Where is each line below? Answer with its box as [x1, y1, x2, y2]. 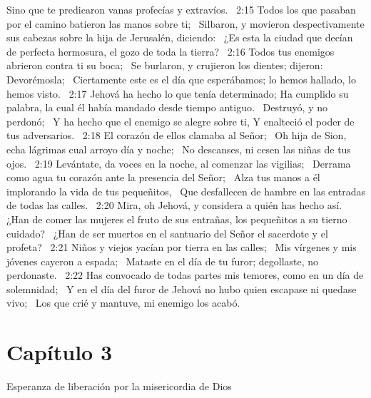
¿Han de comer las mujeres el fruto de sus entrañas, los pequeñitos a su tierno [6, 211, 347, 226]
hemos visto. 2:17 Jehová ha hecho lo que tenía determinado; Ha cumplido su [6, 86, 349, 101]
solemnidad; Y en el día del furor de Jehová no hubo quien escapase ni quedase [6, 281, 357, 296]
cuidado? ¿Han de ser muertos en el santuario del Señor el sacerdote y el [6, 225, 328, 240]
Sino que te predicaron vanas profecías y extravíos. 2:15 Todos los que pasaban [6, 2, 356, 16]
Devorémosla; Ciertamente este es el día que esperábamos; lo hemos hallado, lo [6, 71, 356, 86]
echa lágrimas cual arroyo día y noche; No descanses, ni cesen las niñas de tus [6, 141, 351, 156]
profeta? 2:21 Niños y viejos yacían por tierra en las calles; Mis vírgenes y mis [6, 240, 357, 255]
